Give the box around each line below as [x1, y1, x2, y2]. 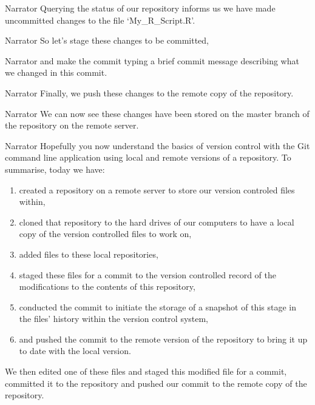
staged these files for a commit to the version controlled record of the [19, 268, 276, 281]
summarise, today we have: [5, 162, 105, 175]
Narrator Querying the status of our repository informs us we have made [5, 2, 276, 14]
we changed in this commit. [5, 66, 107, 79]
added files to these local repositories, [19, 247, 158, 260]
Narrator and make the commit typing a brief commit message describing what [5, 54, 299, 67]
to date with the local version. [19, 344, 131, 357]
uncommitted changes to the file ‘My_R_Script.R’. [5, 13, 195, 26]
